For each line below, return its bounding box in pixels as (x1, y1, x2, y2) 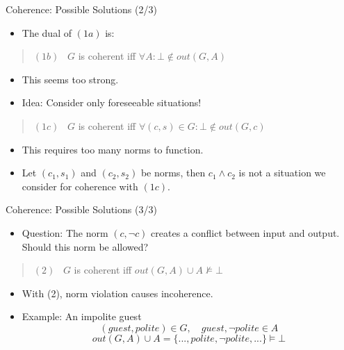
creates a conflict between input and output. (151, 225, 340, 240)
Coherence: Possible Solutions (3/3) (6, 202, 157, 217)
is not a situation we (238, 165, 326, 180)
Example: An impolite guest (22, 309, 142, 324)
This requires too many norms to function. (22, 142, 204, 156)
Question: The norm (22, 225, 108, 240)
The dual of (22, 25, 72, 40)
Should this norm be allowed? (22, 239, 149, 253)
